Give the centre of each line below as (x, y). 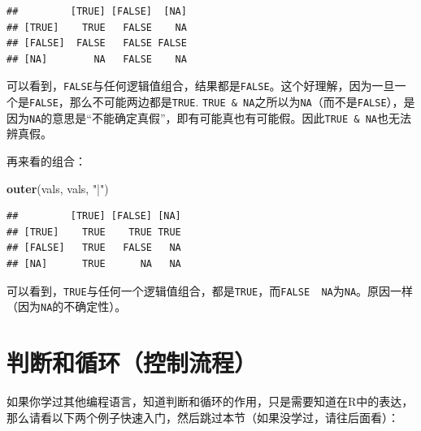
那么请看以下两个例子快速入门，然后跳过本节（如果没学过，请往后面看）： (203, 417)
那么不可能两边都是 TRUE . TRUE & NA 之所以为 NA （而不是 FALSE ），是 (242, 102)
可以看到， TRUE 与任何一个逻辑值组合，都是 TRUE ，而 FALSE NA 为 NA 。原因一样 (210, 290)
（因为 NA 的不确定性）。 (67, 306)
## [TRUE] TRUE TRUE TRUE (94, 232)
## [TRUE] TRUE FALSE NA (97, 27)
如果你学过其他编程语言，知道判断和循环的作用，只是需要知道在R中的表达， (210, 401)
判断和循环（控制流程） (132, 362)
